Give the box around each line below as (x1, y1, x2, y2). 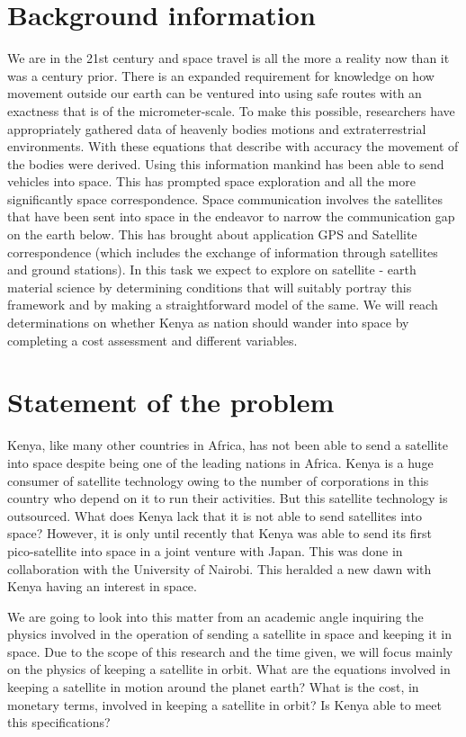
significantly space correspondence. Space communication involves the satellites (7, 189, 443, 208)
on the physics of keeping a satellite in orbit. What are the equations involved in (7, 660, 451, 679)
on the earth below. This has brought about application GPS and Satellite (7, 225, 417, 244)
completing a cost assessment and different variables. (7, 330, 298, 349)
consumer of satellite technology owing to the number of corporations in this (7, 471, 429, 490)
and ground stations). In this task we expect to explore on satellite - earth (7, 260, 417, 279)
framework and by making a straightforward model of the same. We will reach (7, 295, 438, 314)
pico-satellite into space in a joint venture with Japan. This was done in (7, 541, 403, 560)
